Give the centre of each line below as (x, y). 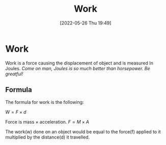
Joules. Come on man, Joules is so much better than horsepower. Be (78, 68)
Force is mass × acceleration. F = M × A (47, 122)
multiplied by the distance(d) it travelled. (48, 137)
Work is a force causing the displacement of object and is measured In (79, 63)
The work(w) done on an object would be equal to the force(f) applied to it (83, 132)
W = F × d (16, 112)
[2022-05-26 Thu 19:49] (86, 23)
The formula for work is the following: (45, 102)
